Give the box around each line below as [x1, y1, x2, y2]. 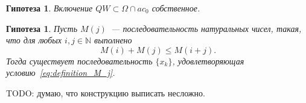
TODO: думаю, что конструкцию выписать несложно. [6, 86, 205, 99]
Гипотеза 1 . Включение [6, 2, 93, 14]
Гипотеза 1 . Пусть [6, 22, 78, 34]
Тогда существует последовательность [6, 54, 153, 67]
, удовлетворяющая [172, 54, 244, 67]
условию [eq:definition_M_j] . [6, 66, 115, 79]
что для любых [6, 34, 62, 46]
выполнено [94, 34, 132, 46]
